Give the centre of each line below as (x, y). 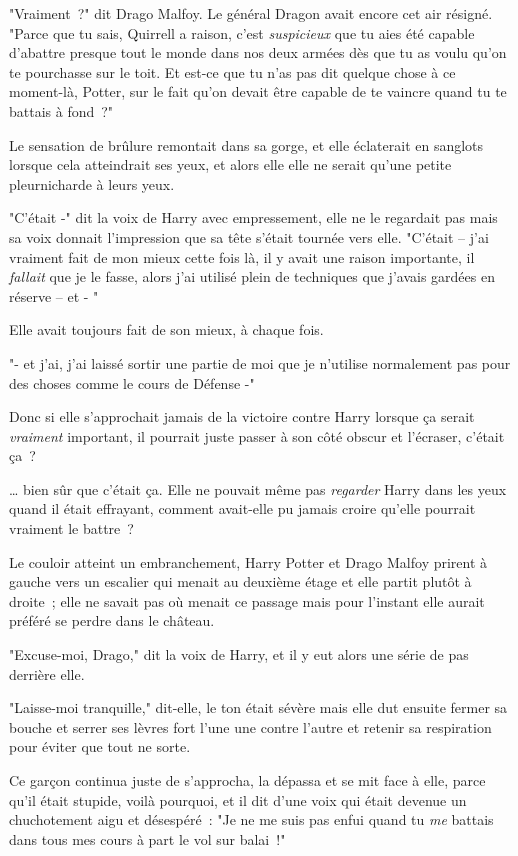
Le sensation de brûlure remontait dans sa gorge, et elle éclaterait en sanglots (246, 144)
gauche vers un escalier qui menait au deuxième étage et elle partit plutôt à (240, 581)
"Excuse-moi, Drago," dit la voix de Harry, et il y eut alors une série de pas (239, 654)
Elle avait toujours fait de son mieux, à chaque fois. (166, 329)
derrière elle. (47, 673)
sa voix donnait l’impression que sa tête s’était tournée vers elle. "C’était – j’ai (249, 236)
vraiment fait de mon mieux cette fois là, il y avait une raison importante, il (242, 256)
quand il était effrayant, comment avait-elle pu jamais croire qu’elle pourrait (242, 508)
